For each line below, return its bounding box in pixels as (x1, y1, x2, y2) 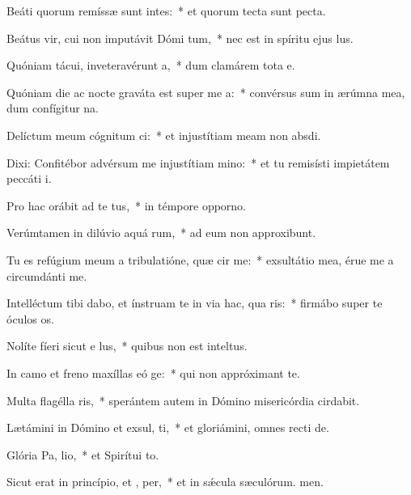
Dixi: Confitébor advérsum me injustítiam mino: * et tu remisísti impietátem (6, 154, 390, 171)
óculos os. (6, 310, 54, 327)
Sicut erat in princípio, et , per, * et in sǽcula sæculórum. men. (6, 473, 324, 490)
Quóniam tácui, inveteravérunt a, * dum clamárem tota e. (6, 57, 295, 74)
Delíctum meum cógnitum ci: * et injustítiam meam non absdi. (6, 126, 321, 143)
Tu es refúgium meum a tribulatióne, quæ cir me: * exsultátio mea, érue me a (6, 251, 394, 268)
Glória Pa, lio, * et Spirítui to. (6, 446, 159, 463)
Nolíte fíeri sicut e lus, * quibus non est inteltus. (6, 337, 248, 354)
